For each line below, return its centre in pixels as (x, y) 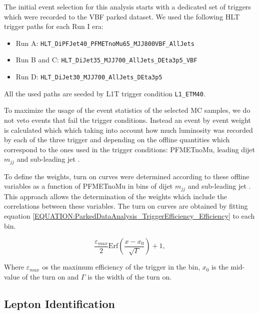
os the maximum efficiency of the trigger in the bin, (121, 267)
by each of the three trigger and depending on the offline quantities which (117, 140)
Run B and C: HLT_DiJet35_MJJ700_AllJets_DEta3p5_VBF (106, 60)
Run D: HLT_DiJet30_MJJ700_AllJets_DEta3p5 (89, 77)
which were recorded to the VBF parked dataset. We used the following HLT (122, 16)
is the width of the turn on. (130, 276)
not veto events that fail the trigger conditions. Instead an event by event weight (127, 120)
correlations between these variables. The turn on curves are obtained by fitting (126, 206)
